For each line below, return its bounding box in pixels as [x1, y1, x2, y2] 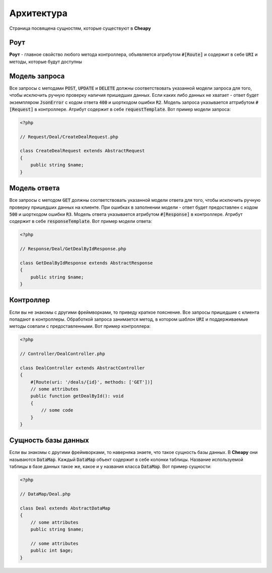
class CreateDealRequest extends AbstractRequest [20, 148, 145, 154]
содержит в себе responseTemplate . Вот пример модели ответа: [9, 218, 152, 224]
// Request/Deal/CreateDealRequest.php [20, 134, 118, 140]
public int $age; [30, 548, 74, 553]
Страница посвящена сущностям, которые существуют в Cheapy [9, 25, 151, 31]
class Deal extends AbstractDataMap [20, 505, 111, 511]
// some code [41, 408, 74, 413]
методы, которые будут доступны [9, 59, 83, 65]
